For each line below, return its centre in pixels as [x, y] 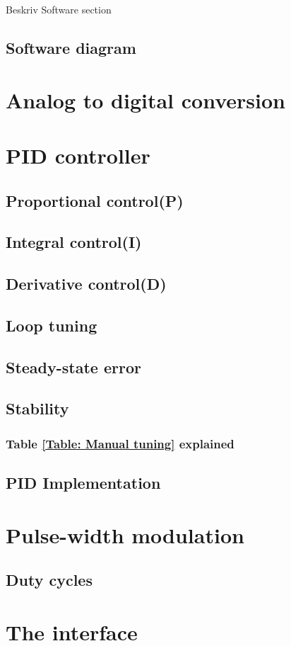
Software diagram [71, 47]
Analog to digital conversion [145, 100]
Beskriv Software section [59, 9]
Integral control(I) [74, 242]
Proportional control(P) [95, 200]
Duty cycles [49, 580]
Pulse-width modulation [125, 534]
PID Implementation [83, 483]
